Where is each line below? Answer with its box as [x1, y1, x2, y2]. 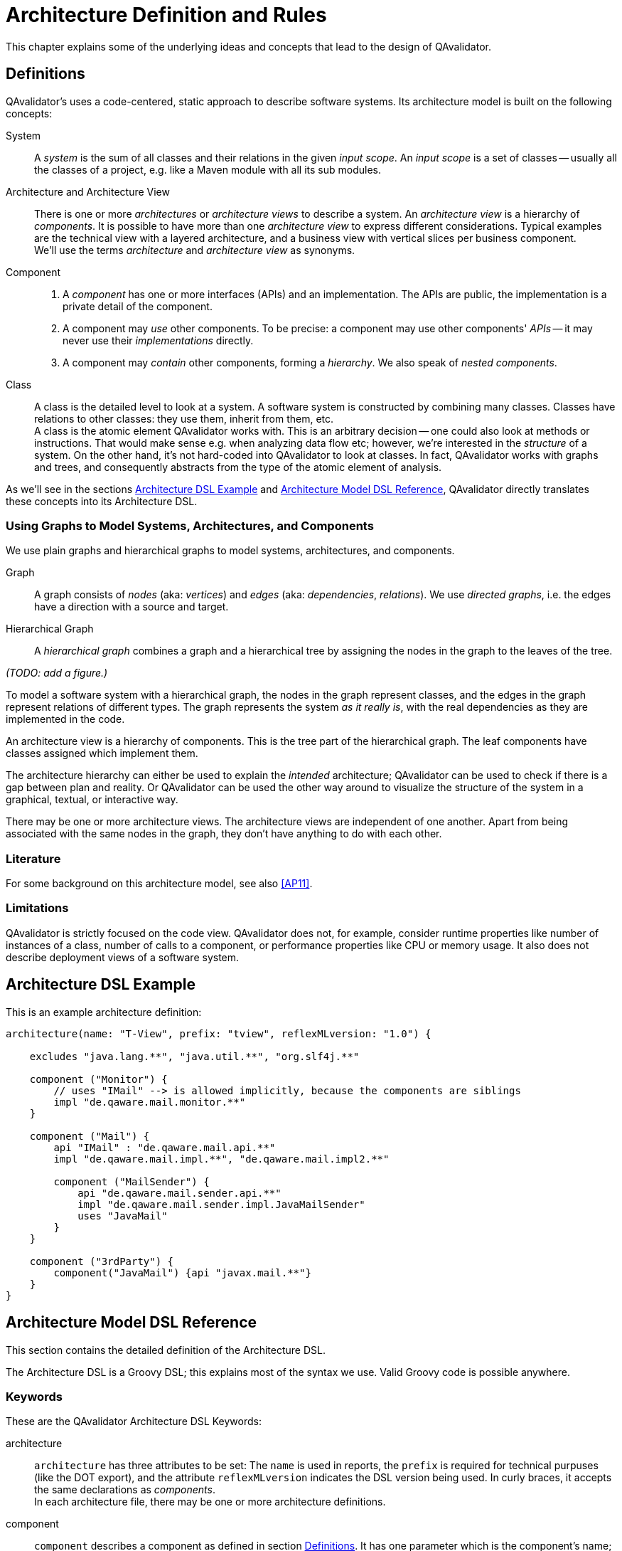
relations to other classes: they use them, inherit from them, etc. [34, 412, 334, 425]
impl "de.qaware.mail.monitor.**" [53, 1096, 246, 1108]
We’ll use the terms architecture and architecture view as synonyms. [34, 243, 355, 256]
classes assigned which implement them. [6, 747, 198, 760]
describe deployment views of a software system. [6, 951, 240, 963]
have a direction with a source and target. [34, 600, 229, 613]
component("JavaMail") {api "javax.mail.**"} [53, 1266, 311, 1279]
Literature [6, 851, 61, 866]
